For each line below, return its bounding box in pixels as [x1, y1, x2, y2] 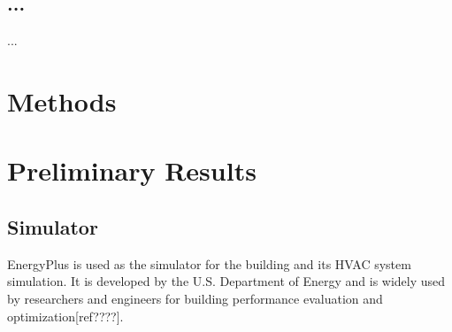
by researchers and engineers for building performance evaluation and [7, 289, 383, 307]
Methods [7, 82, 117, 119]
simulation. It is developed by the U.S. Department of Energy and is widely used [7, 272, 446, 290]
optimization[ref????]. [7, 306, 124, 325]
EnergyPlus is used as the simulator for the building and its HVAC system [7, 254, 411, 273]
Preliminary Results [7, 152, 257, 189]
